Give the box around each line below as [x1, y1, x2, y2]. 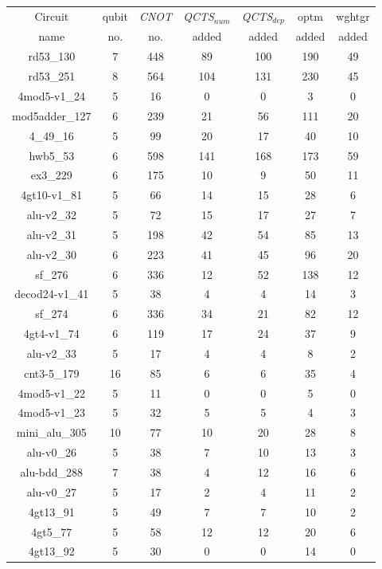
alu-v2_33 [26, 344, 76, 361]
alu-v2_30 [26, 245, 76, 262]
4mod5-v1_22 [18, 384, 86, 401]
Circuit [34, 8, 69, 25]
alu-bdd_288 [20, 464, 84, 481]
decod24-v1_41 [14, 285, 89, 302]
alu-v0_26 [26, 444, 76, 461]
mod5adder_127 [12, 107, 92, 124]
